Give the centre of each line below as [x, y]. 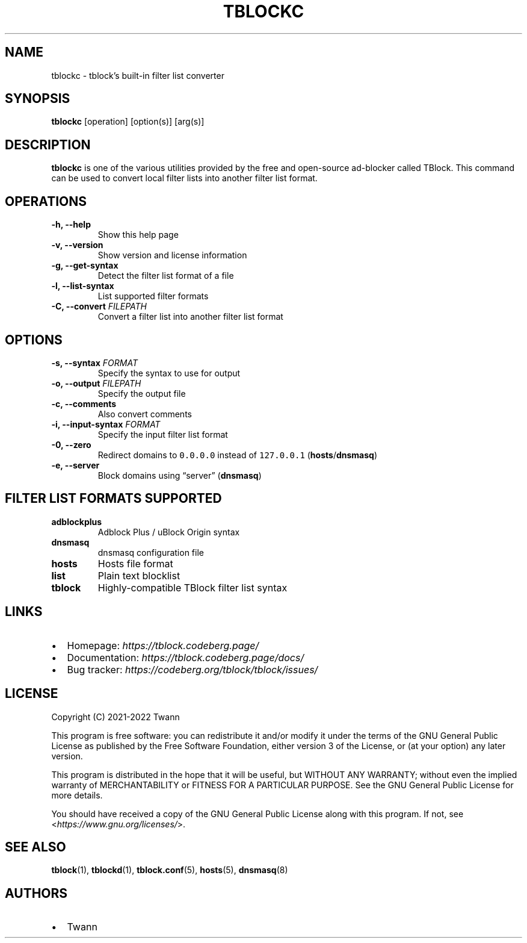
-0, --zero [71, 444]
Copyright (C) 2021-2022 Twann [116, 717]
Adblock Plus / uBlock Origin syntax [169, 532]
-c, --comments [84, 403]
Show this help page [138, 235]
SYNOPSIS [38, 99]
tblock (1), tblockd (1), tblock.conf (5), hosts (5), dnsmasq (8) [170, 870]
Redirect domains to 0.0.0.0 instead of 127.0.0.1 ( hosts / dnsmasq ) [237, 455]
